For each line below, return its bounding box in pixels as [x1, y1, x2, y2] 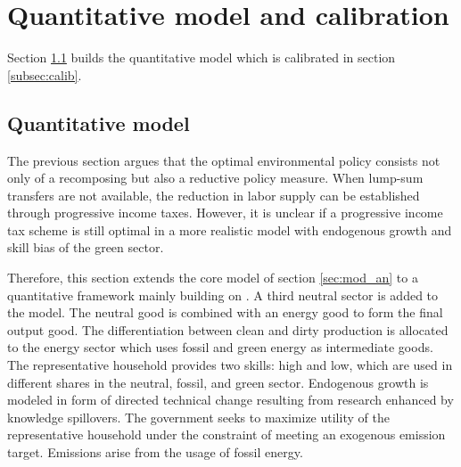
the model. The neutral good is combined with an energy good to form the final [7, 303, 443, 322]
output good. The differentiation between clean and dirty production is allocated [7, 320, 449, 339]
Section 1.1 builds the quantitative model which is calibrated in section [7, 48, 396, 67]
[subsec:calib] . [7, 65, 82, 84]
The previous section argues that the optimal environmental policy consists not [7, 151, 440, 169]
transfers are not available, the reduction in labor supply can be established [7, 185, 420, 204]
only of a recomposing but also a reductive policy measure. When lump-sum [7, 168, 424, 187]
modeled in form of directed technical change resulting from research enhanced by [7, 390, 454, 409]
